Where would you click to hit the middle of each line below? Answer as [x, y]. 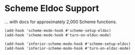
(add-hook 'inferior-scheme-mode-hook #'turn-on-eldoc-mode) [68, 48]
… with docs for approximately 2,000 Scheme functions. [61, 22]
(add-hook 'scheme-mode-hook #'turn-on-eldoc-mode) [58, 35]
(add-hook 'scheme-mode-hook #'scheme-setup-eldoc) [58, 30]
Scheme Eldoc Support [52, 8]
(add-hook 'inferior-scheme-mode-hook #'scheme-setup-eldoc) [68, 44]
